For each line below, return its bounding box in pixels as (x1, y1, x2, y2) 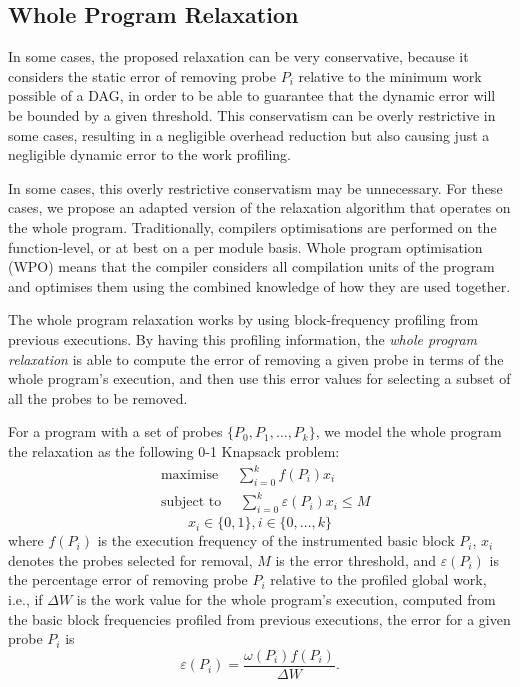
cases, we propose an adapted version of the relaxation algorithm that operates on (8, 197, 511, 218)
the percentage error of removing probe (8, 569, 248, 590)
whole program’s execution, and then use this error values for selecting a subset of (8, 368, 511, 389)
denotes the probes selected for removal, (8, 549, 253, 570)
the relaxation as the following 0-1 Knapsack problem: (8, 440, 340, 461)
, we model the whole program (315, 421, 502, 442)
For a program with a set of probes (8, 421, 223, 442)
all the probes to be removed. (8, 387, 188, 408)
